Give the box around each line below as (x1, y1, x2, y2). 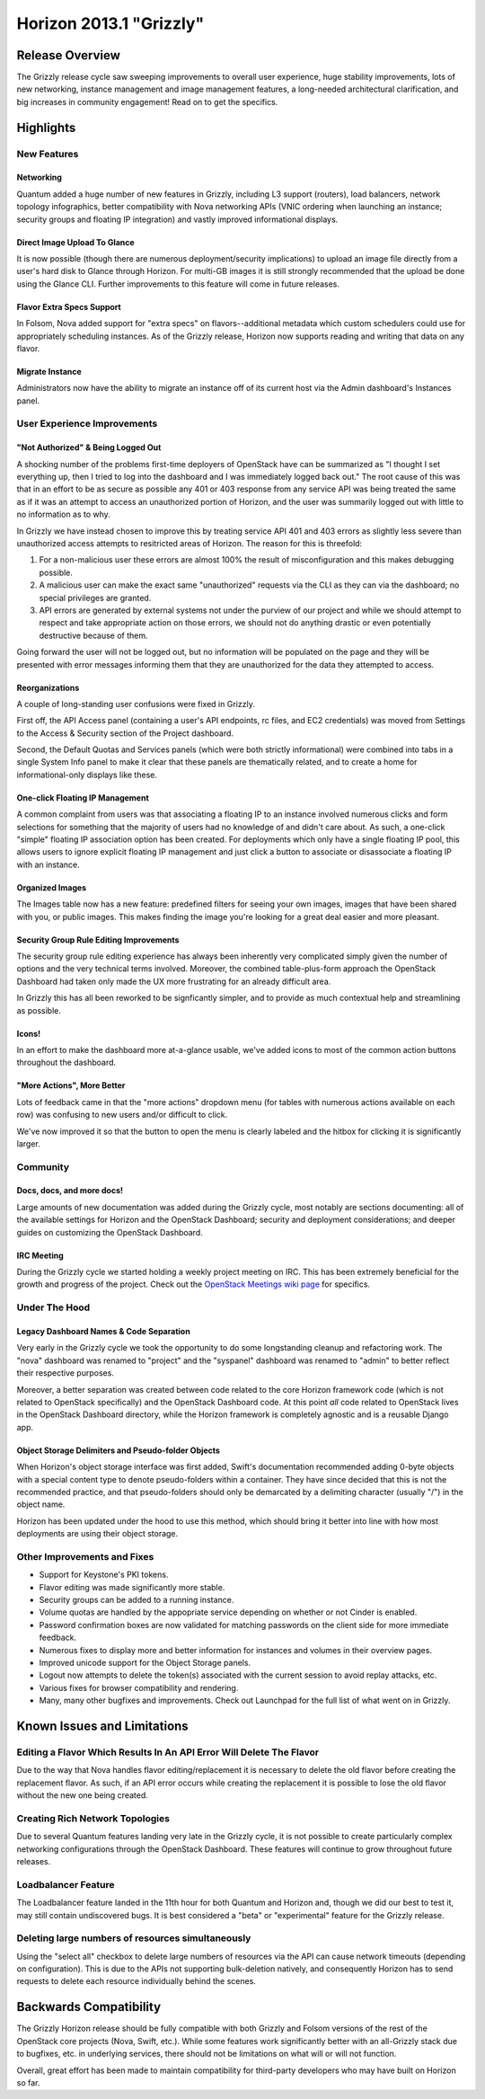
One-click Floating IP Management (16, 792, 150, 803)
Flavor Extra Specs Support (16, 301, 121, 312)
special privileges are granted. (39, 592, 152, 603)
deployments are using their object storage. (16, 1528, 179, 1539)
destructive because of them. (39, 630, 148, 641)
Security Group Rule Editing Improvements (16, 934, 180, 945)
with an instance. (16, 859, 80, 870)
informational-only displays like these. (16, 769, 157, 780)
